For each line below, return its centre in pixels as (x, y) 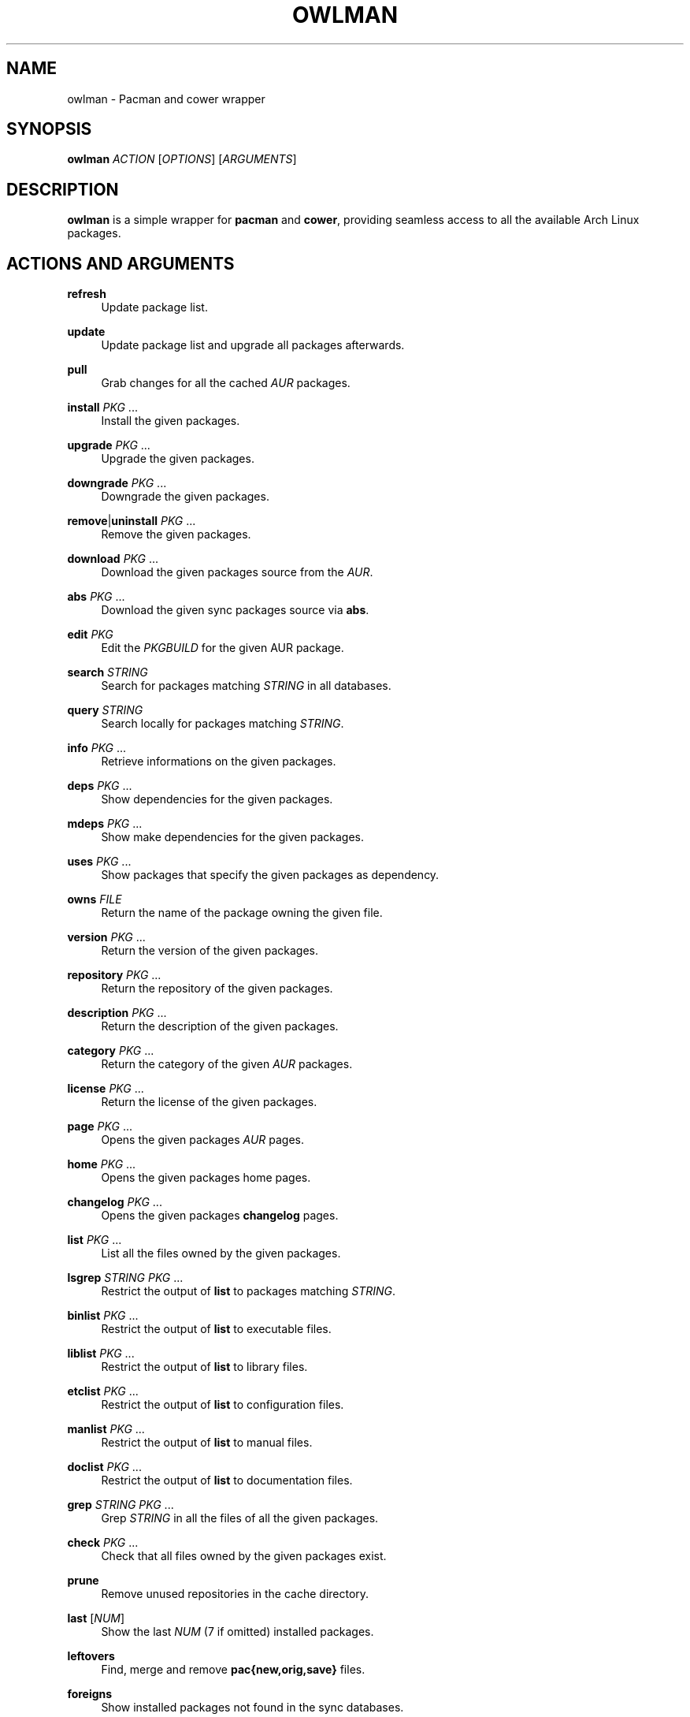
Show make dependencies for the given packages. (232, 837)
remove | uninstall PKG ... (132, 521)
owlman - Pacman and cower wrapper (166, 99)
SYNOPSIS (49, 129)
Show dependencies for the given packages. (217, 799)
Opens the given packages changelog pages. (220, 1216)
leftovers (91, 1656)
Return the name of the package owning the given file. (242, 913)
